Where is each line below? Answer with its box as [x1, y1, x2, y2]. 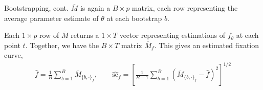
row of [39, 30, 59, 40]
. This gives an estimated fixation [154, 39, 259, 50]
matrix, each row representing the [131, 3, 238, 13]
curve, [4, 50, 23, 60]
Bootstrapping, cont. [4, 3, 69, 13]
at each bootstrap [106, 12, 162, 23]
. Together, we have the [25, 39, 99, 50]
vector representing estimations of [119, 30, 226, 40]
